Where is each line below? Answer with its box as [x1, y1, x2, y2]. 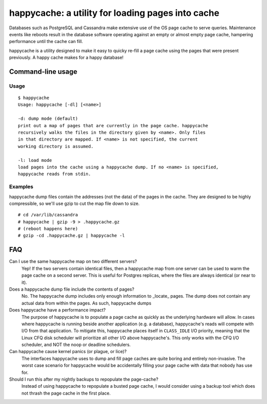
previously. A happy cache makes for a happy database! [9, 54, 124, 60]
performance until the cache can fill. [9, 39, 84, 45]
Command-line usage [9, 67, 78, 76]
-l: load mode [18, 157, 52, 163]
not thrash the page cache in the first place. [21, 390, 111, 396]
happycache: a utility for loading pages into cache [9, 7, 220, 18]
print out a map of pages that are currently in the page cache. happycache [18, 123, 209, 128]
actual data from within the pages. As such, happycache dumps [21, 300, 152, 306]
